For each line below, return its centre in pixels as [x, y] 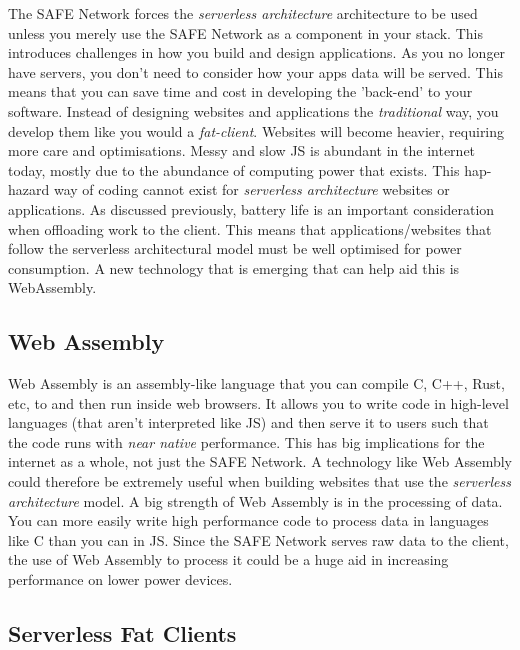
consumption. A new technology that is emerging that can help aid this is [234, 267]
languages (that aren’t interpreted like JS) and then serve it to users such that [248, 422]
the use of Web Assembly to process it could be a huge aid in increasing [228, 559]
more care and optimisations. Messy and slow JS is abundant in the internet [242, 150]
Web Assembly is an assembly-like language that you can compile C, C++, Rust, [256, 383]
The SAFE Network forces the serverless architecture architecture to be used [243, 13]
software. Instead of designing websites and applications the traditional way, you [253, 110]
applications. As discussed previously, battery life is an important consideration [251, 208]
